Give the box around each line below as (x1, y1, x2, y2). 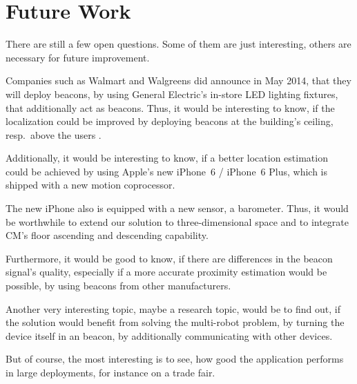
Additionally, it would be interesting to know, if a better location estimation (6, 151, 328, 165)
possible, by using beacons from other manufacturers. (6, 278, 231, 293)
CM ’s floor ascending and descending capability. (6, 228, 209, 242)
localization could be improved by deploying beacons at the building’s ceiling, (6, 114, 334, 128)
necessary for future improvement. (6, 50, 150, 64)
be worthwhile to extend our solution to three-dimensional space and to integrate (6, 214, 349, 229)
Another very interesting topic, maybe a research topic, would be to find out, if (6, 301, 340, 316)
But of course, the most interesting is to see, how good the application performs (6, 352, 344, 366)
